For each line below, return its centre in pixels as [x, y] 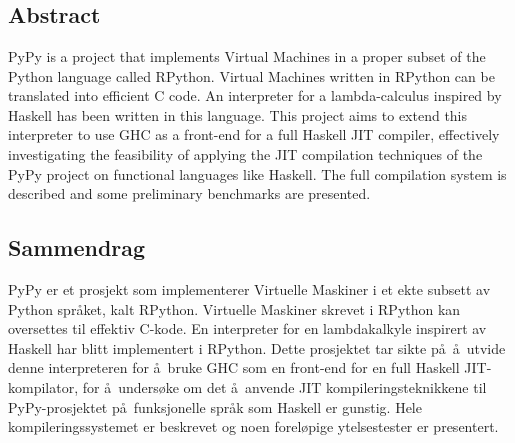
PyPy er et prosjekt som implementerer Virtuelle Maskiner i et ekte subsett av [249, 288]
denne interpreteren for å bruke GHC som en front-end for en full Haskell [234, 367]
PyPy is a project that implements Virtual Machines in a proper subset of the [247, 56]
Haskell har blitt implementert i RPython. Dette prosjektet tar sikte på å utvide [257, 347]
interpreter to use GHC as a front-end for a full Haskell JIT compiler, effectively [254, 134]
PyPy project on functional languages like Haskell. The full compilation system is [257, 173]
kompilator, [43, 386]
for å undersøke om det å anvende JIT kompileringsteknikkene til [284, 386]
